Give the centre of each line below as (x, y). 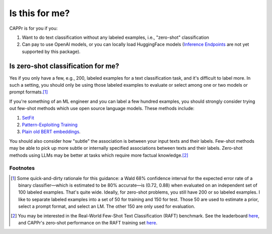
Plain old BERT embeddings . (51, 132)
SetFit (28, 118)
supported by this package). (51, 51)
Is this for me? (40, 13)
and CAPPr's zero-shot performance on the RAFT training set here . (88, 223)
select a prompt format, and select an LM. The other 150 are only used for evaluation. (107, 206)
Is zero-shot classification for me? (64, 66)
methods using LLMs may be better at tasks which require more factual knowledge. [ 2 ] (99, 155)
